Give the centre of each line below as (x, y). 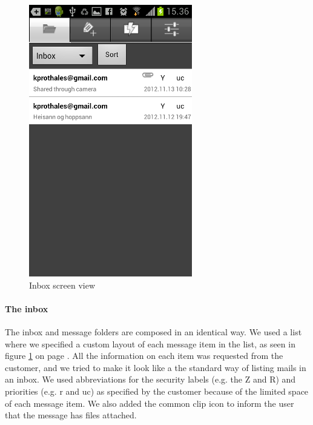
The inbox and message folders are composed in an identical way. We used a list (153, 331)
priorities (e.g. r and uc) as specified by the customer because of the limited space (157, 391)
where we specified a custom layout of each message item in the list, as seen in (150, 343)
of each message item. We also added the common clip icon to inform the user (150, 403)
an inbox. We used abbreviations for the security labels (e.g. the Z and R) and (150, 379)
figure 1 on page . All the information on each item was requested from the (144, 356)
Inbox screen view (62, 285)
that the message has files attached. (71, 415)
